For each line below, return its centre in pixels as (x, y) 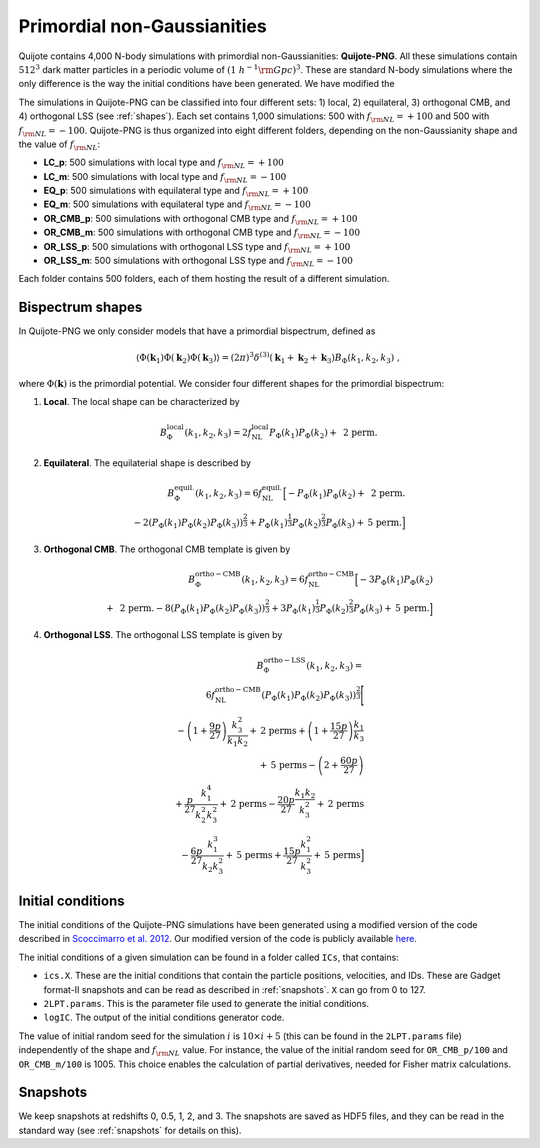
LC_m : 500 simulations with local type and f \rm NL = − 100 (165, 177)
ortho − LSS (284, 660)
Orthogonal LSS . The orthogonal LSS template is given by (163, 635)
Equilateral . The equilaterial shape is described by (147, 463)
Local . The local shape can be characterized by (141, 402)
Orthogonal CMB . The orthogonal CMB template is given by (167, 549)
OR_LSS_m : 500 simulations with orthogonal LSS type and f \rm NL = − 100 (198, 262)
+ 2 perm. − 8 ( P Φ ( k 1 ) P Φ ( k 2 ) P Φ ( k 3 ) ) (185, 610)
